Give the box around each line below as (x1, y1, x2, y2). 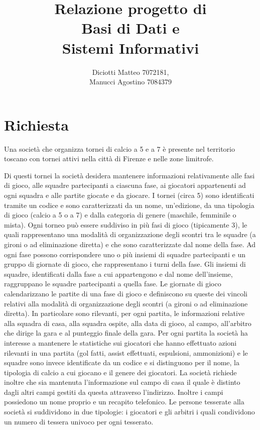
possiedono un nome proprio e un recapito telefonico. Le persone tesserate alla (4, 396, 244, 407)
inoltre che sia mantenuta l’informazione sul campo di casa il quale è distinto (4, 377, 240, 387)
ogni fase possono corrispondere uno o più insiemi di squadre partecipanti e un (4, 249, 245, 259)
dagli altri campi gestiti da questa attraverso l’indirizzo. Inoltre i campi (4, 386, 223, 397)
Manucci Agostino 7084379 (89, 76, 172, 87)
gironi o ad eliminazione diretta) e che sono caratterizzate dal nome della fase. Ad (4, 239, 256, 249)
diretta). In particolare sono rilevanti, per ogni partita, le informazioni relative (4, 308, 245, 318)
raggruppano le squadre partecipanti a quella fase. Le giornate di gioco (4, 278, 221, 289)
